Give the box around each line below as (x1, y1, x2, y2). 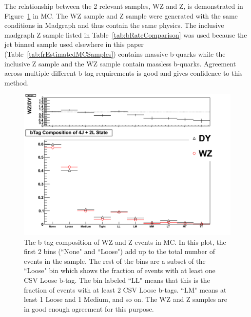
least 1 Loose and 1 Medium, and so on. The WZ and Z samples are (24, 294, 228, 304)
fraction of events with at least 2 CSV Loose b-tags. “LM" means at (24, 284, 227, 295)
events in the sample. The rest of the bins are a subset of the (24, 255, 206, 266)
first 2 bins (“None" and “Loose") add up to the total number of (24, 246, 215, 256)
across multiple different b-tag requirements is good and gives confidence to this (4, 68, 243, 78)
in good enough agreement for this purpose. (24, 303, 154, 314)
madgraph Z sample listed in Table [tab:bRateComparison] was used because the (4, 29, 247, 40)
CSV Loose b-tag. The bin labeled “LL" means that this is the (24, 275, 210, 285)
